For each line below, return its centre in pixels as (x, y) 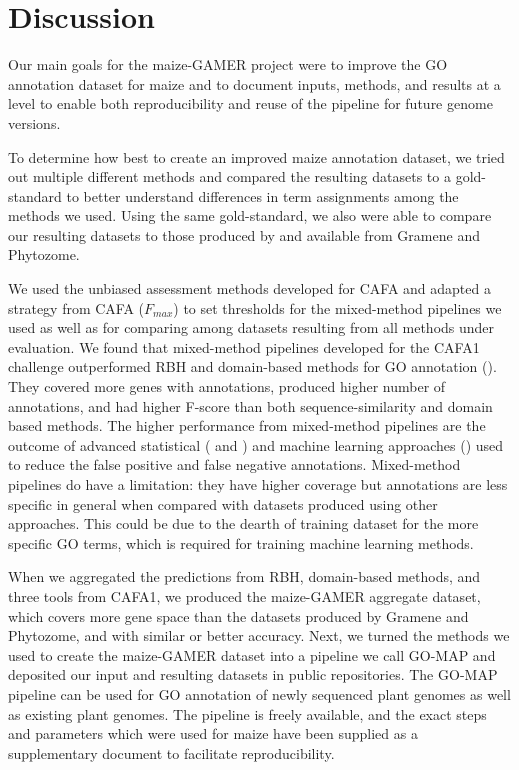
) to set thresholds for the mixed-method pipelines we (337, 307)
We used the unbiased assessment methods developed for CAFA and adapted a (249, 288)
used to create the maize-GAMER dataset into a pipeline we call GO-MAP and (252, 654)
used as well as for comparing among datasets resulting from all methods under (251, 327)
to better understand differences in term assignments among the (262, 195)
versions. (34, 122)
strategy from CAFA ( (76, 307)
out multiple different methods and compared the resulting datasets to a (229, 176)
